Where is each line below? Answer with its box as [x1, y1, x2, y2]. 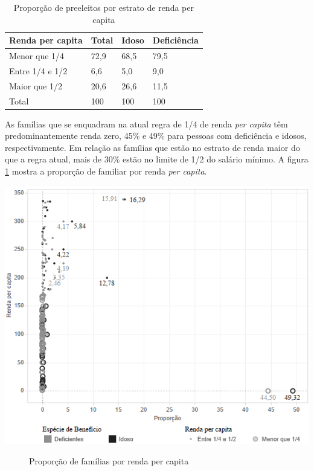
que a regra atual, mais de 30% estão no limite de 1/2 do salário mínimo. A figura [5, 153, 309, 165]
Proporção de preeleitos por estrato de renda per [13, 1, 194, 13]
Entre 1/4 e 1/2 [9, 64, 68, 77]
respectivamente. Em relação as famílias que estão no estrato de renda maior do [5, 141, 300, 153]
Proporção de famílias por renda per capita [29, 454, 189, 467]
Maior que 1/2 [9, 79, 62, 92]
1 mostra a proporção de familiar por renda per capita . [5, 165, 207, 178]
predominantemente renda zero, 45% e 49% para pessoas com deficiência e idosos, [5, 129, 307, 142]
